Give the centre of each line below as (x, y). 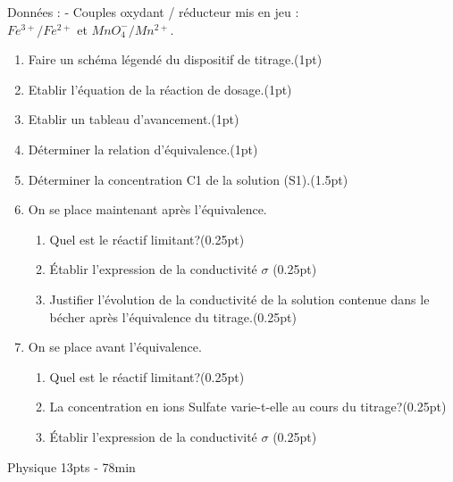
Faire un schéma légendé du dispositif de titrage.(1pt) (175, 59)
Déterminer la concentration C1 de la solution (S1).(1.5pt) (188, 179)
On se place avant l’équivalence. (115, 347)
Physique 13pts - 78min (71, 466)
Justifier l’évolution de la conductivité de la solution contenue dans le (239, 299)
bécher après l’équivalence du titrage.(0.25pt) (173, 316)
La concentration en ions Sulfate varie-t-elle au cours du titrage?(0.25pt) (248, 407)
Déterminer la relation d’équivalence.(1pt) (143, 149)
